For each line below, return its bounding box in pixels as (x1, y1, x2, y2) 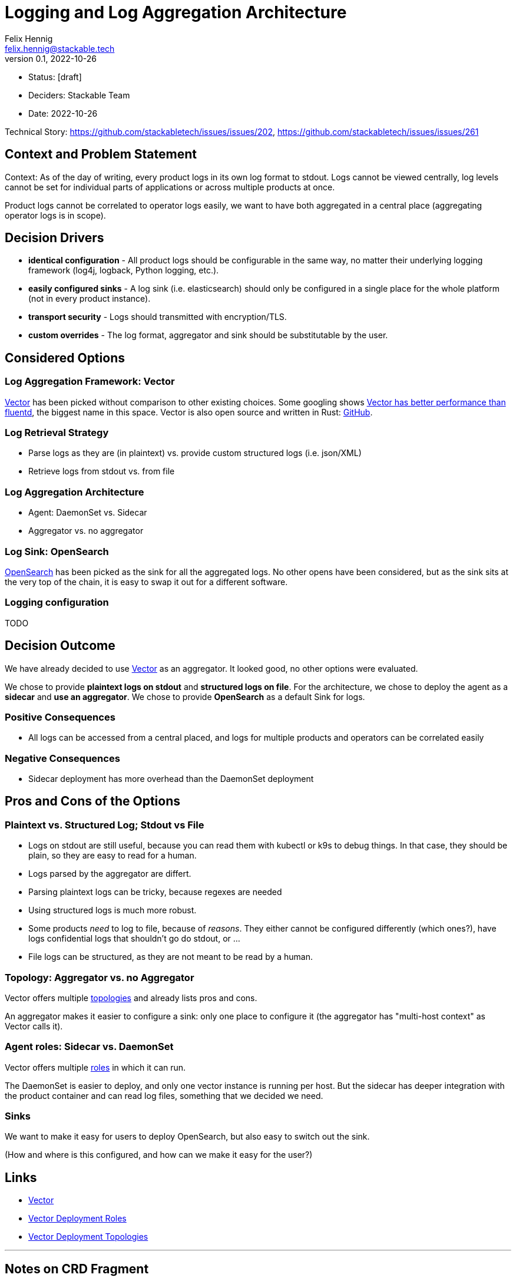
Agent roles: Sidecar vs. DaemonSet (5, 1041, 174, 1053)
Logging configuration (5, 596, 109, 609)
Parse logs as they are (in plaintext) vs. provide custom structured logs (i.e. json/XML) (28, 448, 362, 458)
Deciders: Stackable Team (28, 90, 130, 100)
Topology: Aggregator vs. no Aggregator (5, 971, 194, 983)
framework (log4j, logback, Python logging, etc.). (28, 265, 219, 276)
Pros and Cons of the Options (5, 794, 180, 809)
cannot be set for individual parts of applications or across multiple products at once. (5, 181, 335, 192)
